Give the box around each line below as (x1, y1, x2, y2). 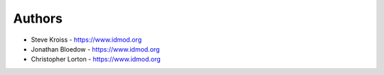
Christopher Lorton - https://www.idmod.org (31, 55, 161, 64)
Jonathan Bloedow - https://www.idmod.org (31, 45, 160, 53)
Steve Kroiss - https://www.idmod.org (31, 35, 142, 44)
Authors (13, 11, 63, 26)
